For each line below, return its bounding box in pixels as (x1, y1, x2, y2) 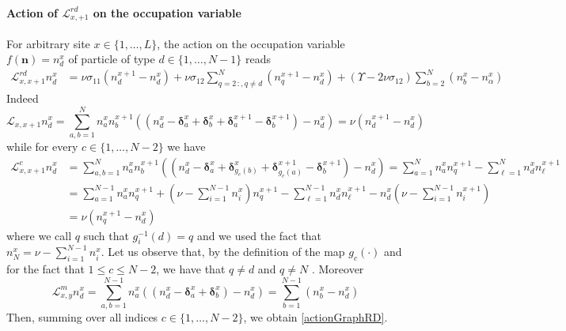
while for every (6, 137, 78, 154)
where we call (6, 227, 72, 243)
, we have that (156, 261, 226, 277)
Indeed (6, 90, 39, 107)
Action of (6, 4, 58, 21)
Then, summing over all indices (6, 308, 158, 325)
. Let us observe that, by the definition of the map (101, 243, 345, 260)
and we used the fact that (196, 227, 322, 243)
